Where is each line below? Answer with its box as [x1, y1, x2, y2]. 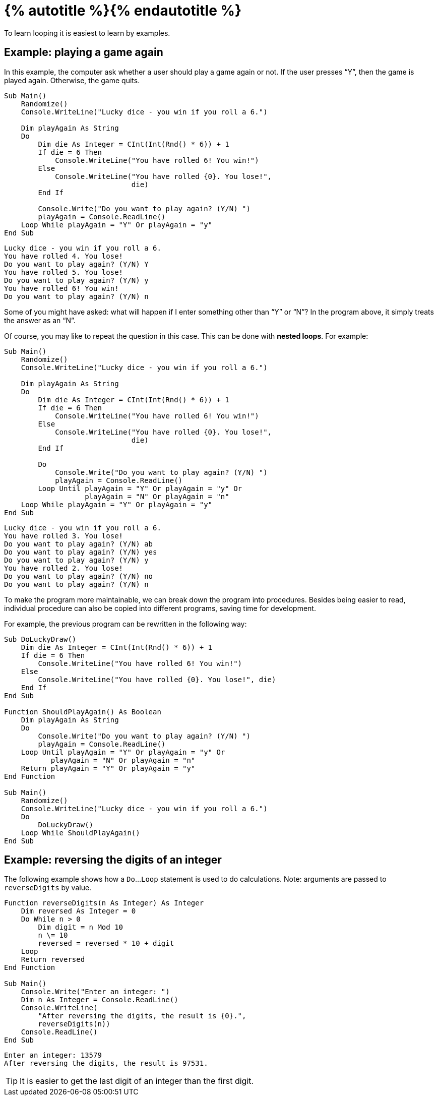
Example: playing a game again [4, 46, 163, 59]
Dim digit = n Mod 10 [38, 923, 123, 932]
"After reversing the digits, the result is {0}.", [38, 1012, 246, 1020]
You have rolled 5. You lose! [4, 268, 123, 276]
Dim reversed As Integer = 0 [21, 907, 136, 915]
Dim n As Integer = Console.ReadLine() [21, 996, 178, 1004]
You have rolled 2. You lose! [4, 564, 123, 572]
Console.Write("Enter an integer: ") [21, 988, 170, 996]
